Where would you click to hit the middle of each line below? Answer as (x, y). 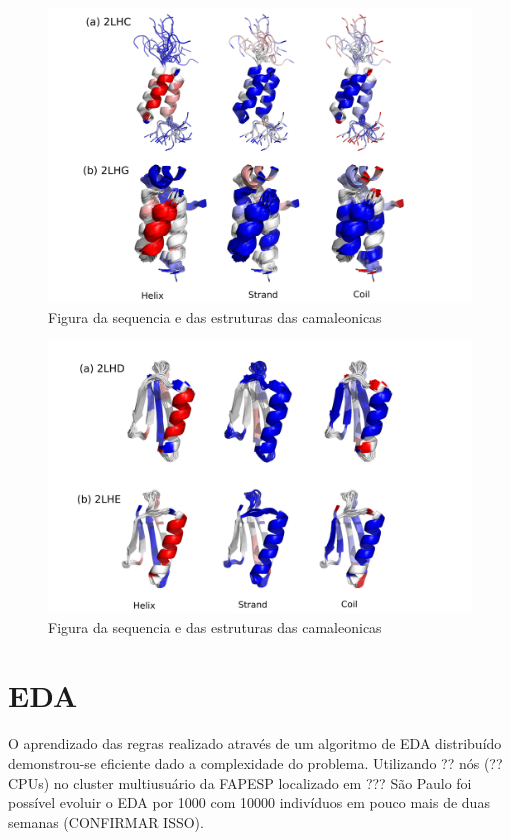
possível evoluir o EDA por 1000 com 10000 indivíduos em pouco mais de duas (249, 802)
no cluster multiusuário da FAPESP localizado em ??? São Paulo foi (262, 782)
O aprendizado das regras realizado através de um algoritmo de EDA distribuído (255, 743)
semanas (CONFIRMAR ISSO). (106, 821)
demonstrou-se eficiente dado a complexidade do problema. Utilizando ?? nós (244, 762)
